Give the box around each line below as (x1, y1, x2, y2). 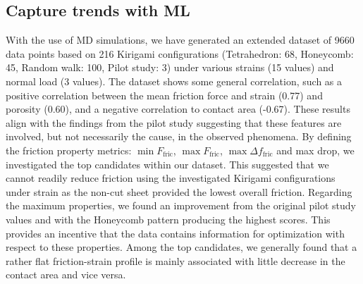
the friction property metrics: (6, 142, 132, 157)
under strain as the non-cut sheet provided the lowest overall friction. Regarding (6, 184, 352, 199)
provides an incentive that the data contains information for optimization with (6, 226, 345, 240)
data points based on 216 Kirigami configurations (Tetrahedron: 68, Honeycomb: (6, 46, 354, 61)
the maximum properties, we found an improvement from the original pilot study (6, 198, 356, 213)
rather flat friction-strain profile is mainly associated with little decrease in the (6, 253, 345, 268)
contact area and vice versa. (6, 267, 126, 282)
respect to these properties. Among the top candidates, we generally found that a (6, 240, 357, 254)
